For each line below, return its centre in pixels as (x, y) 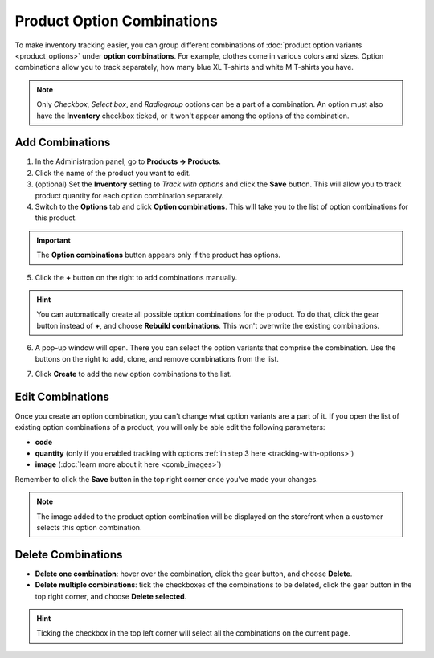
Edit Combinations (62, 396)
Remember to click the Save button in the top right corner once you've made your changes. (167, 479)
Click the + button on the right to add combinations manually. (136, 277)
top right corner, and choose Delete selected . (111, 596)
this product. (56, 218)
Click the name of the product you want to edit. (113, 173)
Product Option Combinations (117, 21)
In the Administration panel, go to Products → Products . (128, 161)
